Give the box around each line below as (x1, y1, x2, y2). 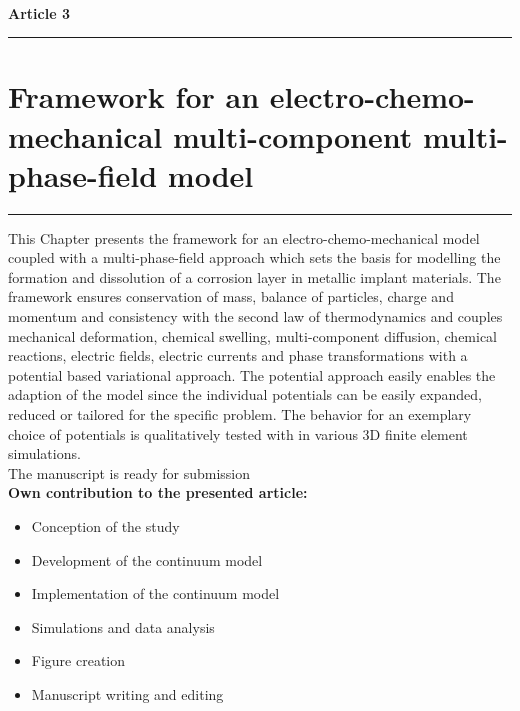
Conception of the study (31, 516, 180, 536)
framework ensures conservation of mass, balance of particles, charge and (8, 286, 454, 307)
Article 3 (8, 2, 70, 23)
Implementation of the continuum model (31, 583, 280, 604)
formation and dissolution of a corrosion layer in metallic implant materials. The (8, 266, 501, 287)
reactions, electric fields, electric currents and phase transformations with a (8, 345, 468, 366)
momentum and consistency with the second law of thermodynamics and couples (8, 306, 503, 327)
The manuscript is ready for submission (8, 462, 251, 483)
